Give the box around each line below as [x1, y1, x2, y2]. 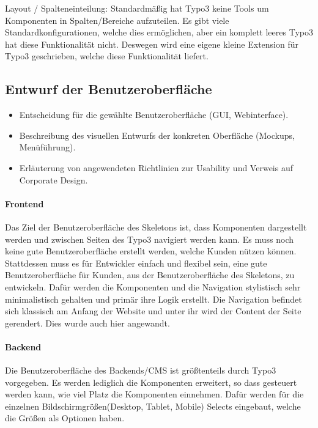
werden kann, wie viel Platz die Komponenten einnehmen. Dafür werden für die [5, 388, 304, 400]
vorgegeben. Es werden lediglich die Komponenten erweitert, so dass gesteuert [5, 375, 297, 388]
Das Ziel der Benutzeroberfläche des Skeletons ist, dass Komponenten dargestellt [5, 220, 307, 233]
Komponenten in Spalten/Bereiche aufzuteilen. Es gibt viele [5, 13, 229, 26]
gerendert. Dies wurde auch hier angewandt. [5, 316, 170, 329]
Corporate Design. [19, 173, 88, 186]
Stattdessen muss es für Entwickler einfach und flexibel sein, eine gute [5, 256, 267, 269]
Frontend [5, 197, 44, 210]
